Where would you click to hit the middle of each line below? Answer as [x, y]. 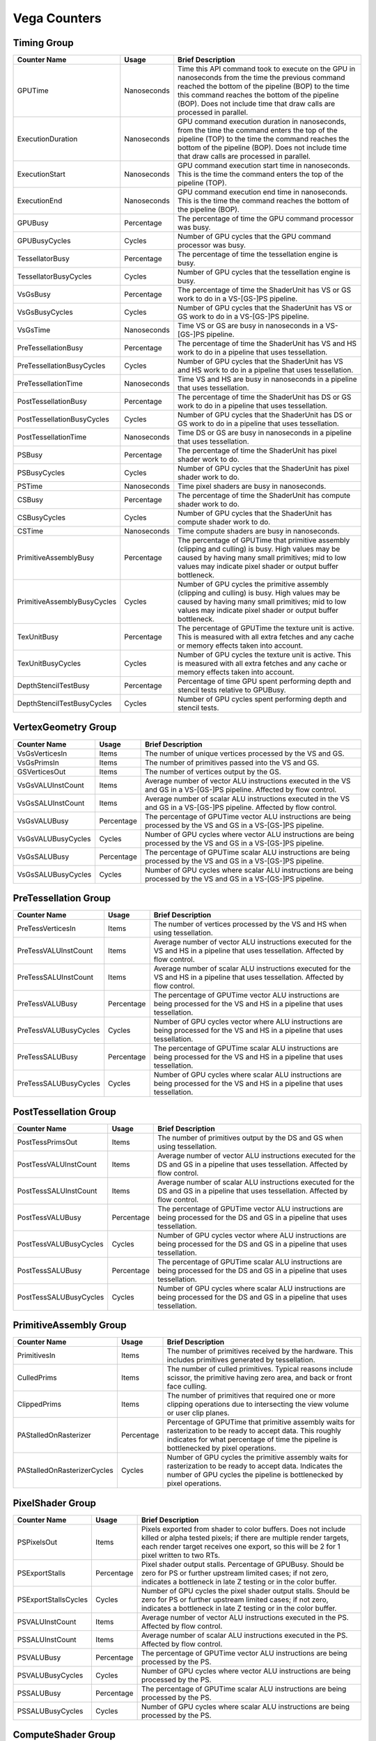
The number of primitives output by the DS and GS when [251, 1137]
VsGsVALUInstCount [50, 785]
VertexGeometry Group [65, 727]
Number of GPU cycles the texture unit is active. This [265, 655]
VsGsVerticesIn [42, 754]
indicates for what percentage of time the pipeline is [252, 1439]
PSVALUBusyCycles [50, 1675]
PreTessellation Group [62, 898]
